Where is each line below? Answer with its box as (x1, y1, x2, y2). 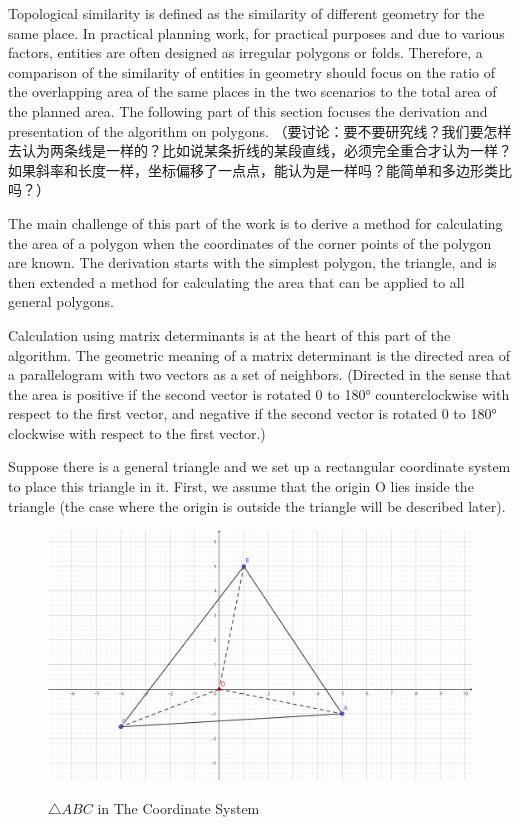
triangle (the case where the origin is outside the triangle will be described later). (8, 495, 506, 516)
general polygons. (8, 291, 114, 312)
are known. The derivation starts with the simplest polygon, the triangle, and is (8, 252, 497, 273)
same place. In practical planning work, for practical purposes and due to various (8, 22, 505, 43)
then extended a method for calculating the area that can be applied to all (8, 271, 465, 292)
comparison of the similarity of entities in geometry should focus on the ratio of (8, 61, 496, 82)
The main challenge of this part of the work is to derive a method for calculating (8, 212, 503, 233)
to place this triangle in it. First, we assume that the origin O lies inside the (8, 476, 474, 497)
